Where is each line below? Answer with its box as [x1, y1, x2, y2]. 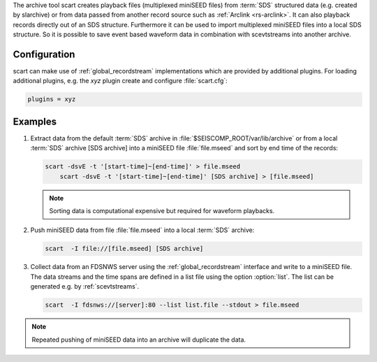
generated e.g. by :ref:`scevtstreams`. [30, 282, 140, 291]
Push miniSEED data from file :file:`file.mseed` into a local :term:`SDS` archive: [30, 226, 255, 234]
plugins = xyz [27, 95, 76, 103]
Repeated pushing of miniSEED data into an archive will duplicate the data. [31, 335, 246, 344]
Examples [13, 115, 57, 127]
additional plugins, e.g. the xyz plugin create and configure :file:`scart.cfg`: [13, 77, 228, 85]
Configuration [13, 48, 75, 60]
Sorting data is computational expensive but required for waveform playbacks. [49, 207, 275, 215]
